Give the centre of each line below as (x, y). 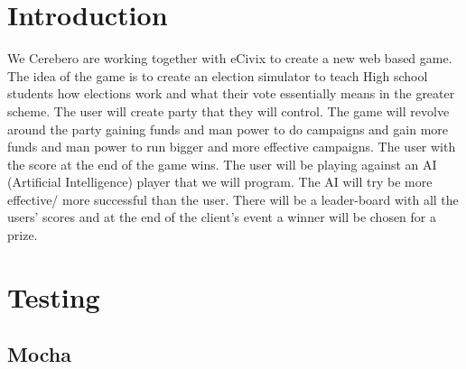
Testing (54, 296)
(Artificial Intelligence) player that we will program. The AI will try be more (220, 182)
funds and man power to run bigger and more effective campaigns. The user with (232, 147)
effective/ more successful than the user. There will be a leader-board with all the (233, 199)
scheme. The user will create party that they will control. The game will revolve (228, 111)
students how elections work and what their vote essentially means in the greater (231, 93)
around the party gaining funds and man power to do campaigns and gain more (228, 129)
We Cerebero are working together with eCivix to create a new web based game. (230, 58)
